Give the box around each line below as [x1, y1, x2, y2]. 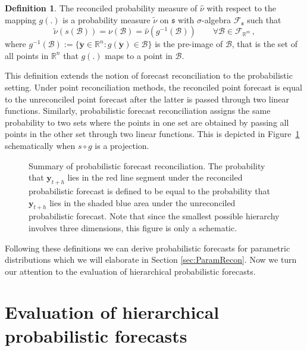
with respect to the [206, 2, 276, 14]
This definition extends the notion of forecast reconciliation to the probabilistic [5, 69, 293, 82]
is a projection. [95, 139, 149, 151]
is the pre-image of [155, 38, 223, 50]
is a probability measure [62, 13, 151, 26]
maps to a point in [105, 49, 173, 61]
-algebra [202, 13, 231, 26]
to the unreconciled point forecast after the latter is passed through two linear [5, 92, 290, 105]
